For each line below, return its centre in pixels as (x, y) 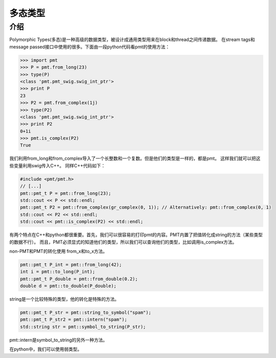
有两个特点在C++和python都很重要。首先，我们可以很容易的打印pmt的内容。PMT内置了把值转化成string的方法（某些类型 (136, 235)
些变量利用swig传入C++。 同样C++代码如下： (58, 165)
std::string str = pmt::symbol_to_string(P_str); (83, 327)
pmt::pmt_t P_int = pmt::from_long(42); (71, 264)
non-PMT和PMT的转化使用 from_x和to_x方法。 (58, 251)
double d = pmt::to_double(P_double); (68, 286)
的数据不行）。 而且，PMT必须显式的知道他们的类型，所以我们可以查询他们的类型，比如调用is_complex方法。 (123, 242)
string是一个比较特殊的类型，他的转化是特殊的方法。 (64, 299)
